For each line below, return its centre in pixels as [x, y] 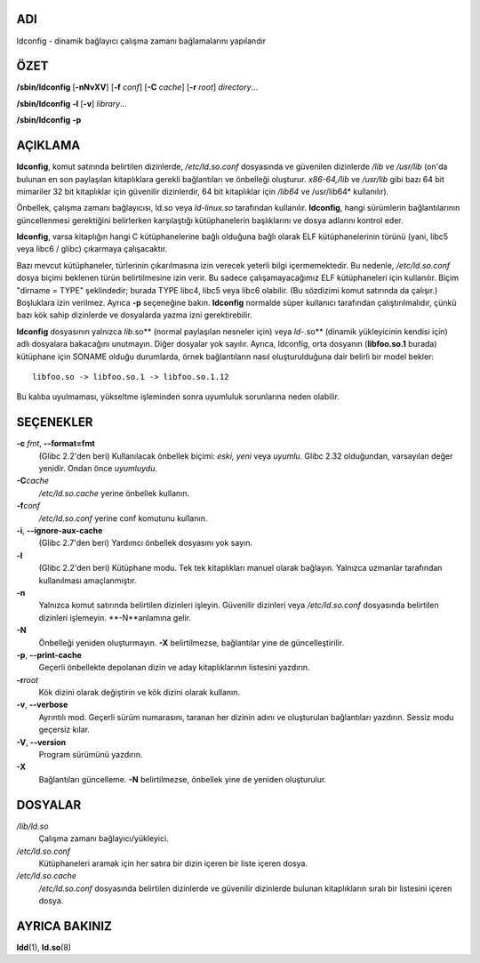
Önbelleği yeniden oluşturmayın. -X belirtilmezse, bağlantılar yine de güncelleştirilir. [192, 642]
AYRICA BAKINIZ [64, 926]
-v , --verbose [42, 705]
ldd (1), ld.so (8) [44, 947]
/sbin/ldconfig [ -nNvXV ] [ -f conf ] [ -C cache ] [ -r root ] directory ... [137, 87]
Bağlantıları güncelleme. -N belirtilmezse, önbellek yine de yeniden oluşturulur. [183, 779]
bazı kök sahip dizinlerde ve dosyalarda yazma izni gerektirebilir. [134, 315]
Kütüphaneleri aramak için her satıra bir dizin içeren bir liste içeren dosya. [173, 863]
